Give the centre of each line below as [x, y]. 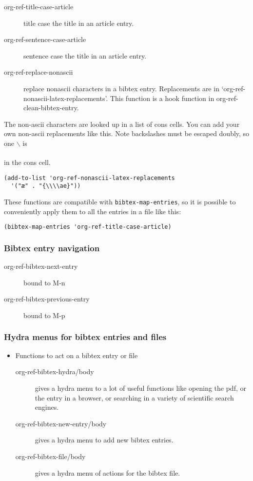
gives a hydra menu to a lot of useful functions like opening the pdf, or [140, 388]
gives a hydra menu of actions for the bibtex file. [107, 472]
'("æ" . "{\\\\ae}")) [46, 186]
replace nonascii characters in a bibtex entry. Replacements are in [121, 88]
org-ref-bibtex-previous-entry [47, 299]
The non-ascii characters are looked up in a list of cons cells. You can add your [122, 124]
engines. [47, 407]
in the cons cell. [27, 162]
